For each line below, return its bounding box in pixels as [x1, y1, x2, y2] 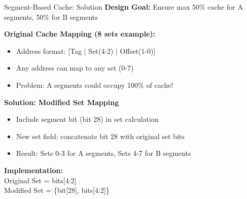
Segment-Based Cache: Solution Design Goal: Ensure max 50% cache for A [4, 2, 243, 12]
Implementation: [4, 164, 63, 175]
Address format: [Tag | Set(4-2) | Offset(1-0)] [16, 45, 156, 56]
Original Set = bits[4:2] [4, 175, 77, 185]
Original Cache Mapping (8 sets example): [4, 28, 156, 39]
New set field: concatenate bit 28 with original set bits [16, 130, 185, 141]
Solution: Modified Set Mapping [4, 96, 119, 107]
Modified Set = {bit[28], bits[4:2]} [4, 185, 110, 195]
